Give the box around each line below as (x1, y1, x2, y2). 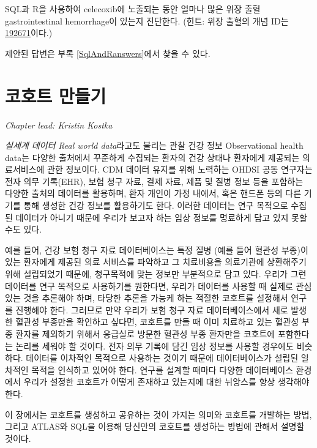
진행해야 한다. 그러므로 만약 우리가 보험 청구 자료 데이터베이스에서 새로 (15, 303, 288, 316)
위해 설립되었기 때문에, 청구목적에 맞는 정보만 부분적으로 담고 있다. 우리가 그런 (5, 267, 307, 280)
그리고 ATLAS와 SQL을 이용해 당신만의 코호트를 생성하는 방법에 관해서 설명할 (5, 420, 305, 433)
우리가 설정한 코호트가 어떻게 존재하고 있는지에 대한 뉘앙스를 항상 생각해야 (23, 375, 310, 388)
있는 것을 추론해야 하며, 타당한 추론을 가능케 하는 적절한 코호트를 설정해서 (5, 291, 288, 304)
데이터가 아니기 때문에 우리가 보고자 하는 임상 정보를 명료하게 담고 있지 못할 (15, 211, 307, 223)
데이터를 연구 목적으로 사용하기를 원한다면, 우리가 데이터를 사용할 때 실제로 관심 (5, 279, 312, 292)
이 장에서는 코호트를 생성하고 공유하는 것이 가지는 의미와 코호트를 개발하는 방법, (5, 408, 312, 420)
